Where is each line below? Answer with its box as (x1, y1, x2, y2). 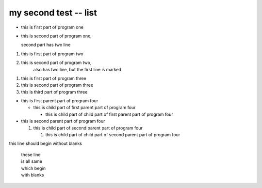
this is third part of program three (21, 89, 88, 94)
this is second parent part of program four (21, 118, 105, 124)
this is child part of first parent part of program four (33, 105, 136, 110)
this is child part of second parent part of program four (33, 125, 143, 131)
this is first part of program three (21, 75, 87, 81)
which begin (21, 165, 46, 171)
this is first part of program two (21, 51, 83, 57)
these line (21, 152, 41, 157)
